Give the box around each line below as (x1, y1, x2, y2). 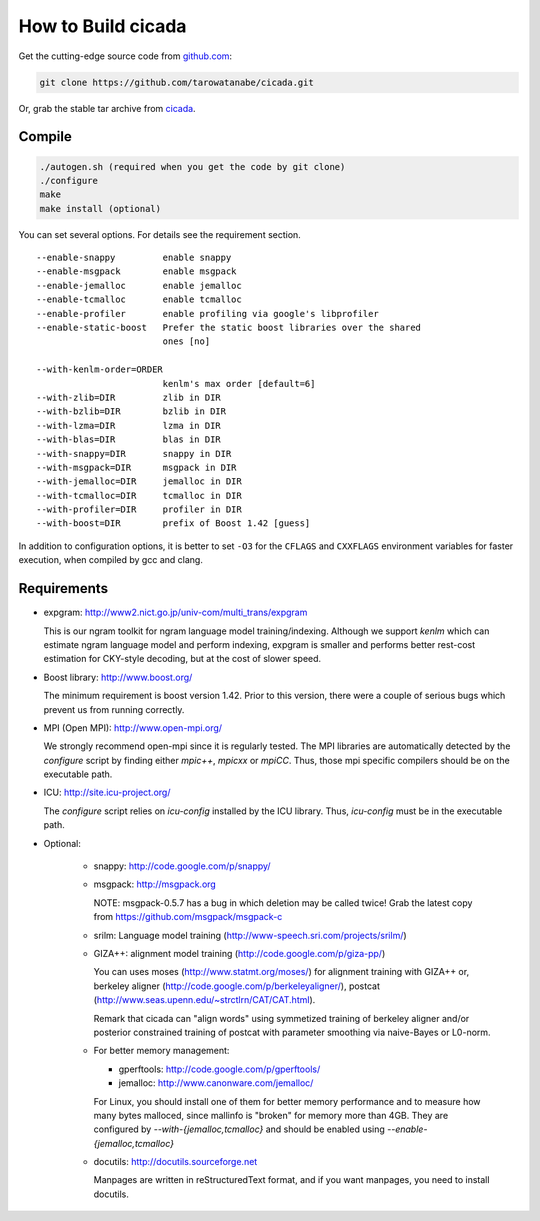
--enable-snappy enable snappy (36, 252, 232, 264)
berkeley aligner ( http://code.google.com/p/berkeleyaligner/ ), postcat (93, 980, 380, 992)
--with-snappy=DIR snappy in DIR (36, 448, 232, 459)
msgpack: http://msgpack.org (93, 878, 217, 890)
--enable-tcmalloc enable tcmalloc (36, 294, 242, 305)
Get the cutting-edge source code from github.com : (18, 50, 233, 62)
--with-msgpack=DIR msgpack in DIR (36, 461, 237, 473)
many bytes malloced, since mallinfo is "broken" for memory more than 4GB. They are (93, 1109, 449, 1121)
